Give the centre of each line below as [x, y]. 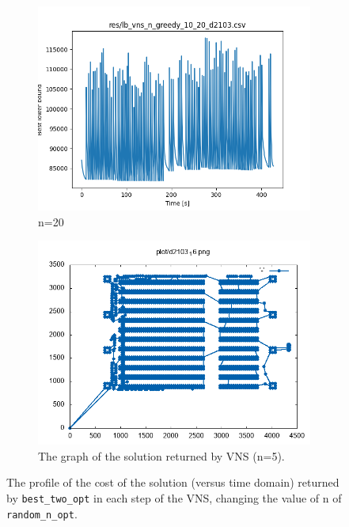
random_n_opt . [42, 513]
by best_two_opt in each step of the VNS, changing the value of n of [174, 497]
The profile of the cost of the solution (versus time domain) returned [173, 482]
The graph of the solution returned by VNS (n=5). [161, 455]
